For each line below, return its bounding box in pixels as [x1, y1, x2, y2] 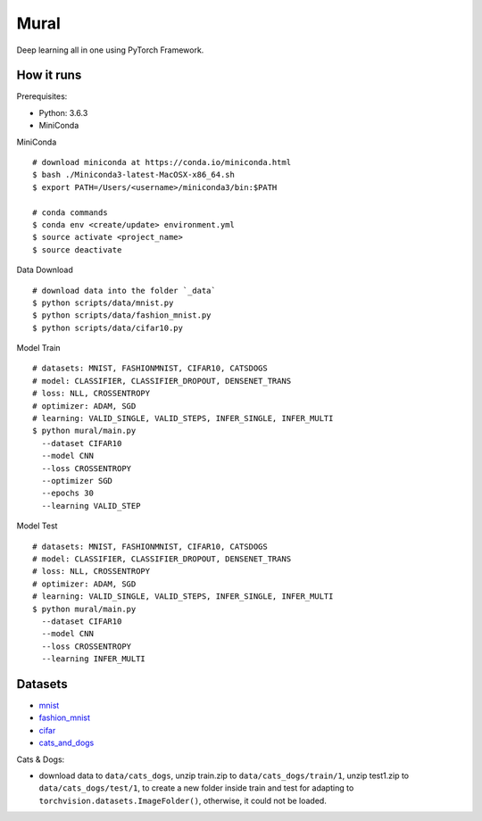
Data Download [16, 264, 73, 276]
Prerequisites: [16, 91, 68, 102]
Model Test [16, 520, 58, 531]
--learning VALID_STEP [41, 501, 141, 510]
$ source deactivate [32, 245, 122, 254]
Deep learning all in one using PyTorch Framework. [16, 45, 204, 55]
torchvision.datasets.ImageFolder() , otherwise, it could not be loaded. [38, 795, 328, 806]
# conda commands [32, 207, 108, 218]
